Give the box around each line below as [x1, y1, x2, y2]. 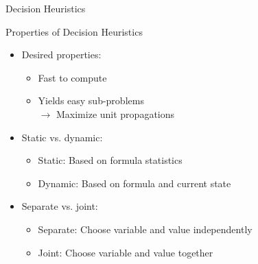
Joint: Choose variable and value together [38, 245, 213, 259]
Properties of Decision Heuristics [5, 24, 143, 38]
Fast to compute [38, 70, 107, 84]
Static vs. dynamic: [21, 130, 103, 144]
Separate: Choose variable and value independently [38, 221, 253, 236]
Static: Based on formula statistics [38, 153, 183, 167]
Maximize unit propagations [56, 106, 175, 121]
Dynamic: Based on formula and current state [38, 176, 231, 190]
